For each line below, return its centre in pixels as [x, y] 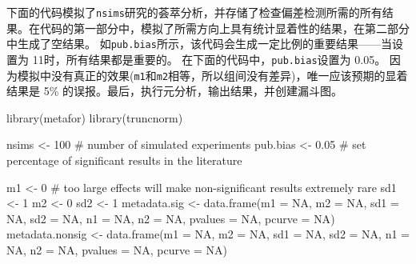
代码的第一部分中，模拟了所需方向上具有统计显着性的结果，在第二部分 [224, 28]
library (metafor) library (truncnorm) [95, 117]
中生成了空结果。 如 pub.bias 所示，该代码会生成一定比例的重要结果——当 [199, 44]
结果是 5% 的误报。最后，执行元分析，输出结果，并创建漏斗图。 [174, 91]
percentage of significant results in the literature [124, 160]
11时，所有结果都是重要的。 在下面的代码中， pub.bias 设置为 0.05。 [209, 59]
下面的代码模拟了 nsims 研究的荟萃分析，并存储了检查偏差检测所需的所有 [194, 12]
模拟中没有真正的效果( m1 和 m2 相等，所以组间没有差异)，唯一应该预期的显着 [212, 75]
